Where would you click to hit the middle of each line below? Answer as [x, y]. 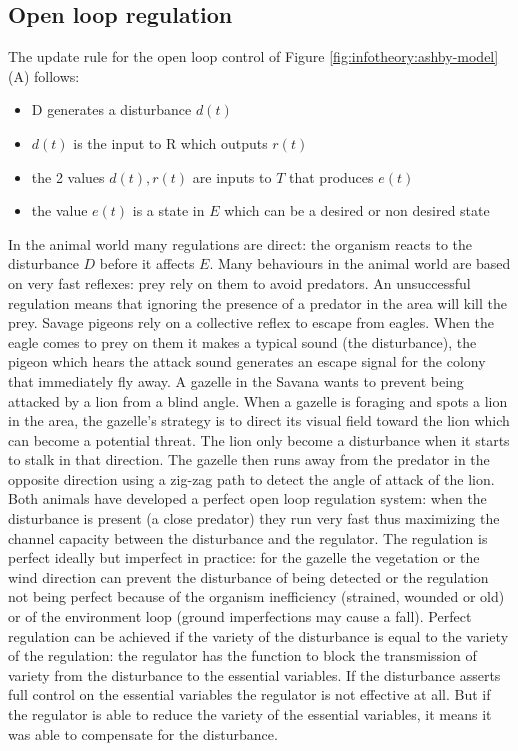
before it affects [147, 263]
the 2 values [68, 176]
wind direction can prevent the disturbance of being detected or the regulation [248, 576]
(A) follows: [44, 75]
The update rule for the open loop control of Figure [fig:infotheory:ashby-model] [253, 56]
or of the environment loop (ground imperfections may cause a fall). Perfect [240, 616]
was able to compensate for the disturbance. [143, 733]
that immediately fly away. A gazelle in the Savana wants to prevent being [236, 380]
